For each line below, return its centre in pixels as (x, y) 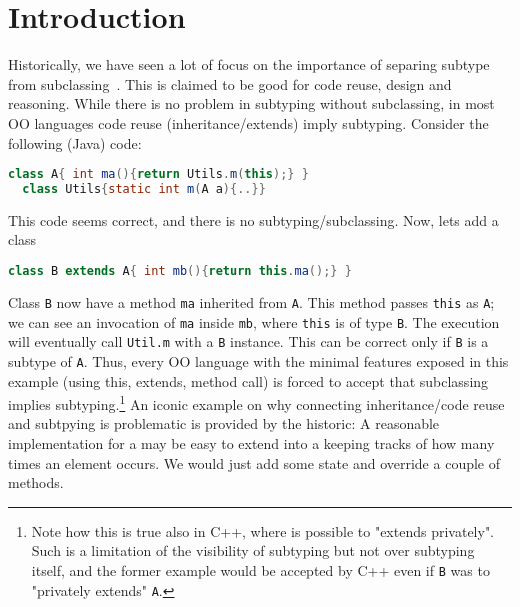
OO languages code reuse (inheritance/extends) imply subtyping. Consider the (248, 122)
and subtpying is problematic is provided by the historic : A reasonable (224, 423)
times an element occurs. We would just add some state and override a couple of (254, 462)
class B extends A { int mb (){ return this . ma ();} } (180, 271)
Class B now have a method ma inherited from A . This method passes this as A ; (251, 301)
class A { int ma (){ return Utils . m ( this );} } (158, 174)
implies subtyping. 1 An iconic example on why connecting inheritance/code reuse (256, 402)
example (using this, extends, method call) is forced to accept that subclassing (248, 380)
